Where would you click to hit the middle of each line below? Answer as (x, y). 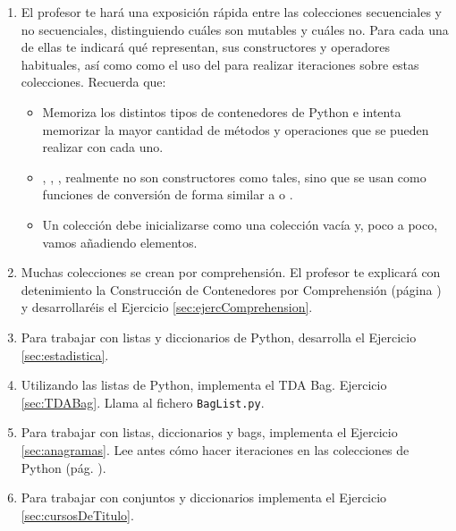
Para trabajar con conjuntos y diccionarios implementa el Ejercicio (204, 497)
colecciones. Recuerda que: (93, 82)
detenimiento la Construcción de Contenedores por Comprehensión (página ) (231, 289)
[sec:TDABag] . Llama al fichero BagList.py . (143, 402)
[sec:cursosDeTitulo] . (77, 514)
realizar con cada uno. (103, 147)
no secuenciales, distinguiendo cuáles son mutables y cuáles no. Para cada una (235, 29)
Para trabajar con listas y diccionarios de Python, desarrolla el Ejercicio (219, 337)
